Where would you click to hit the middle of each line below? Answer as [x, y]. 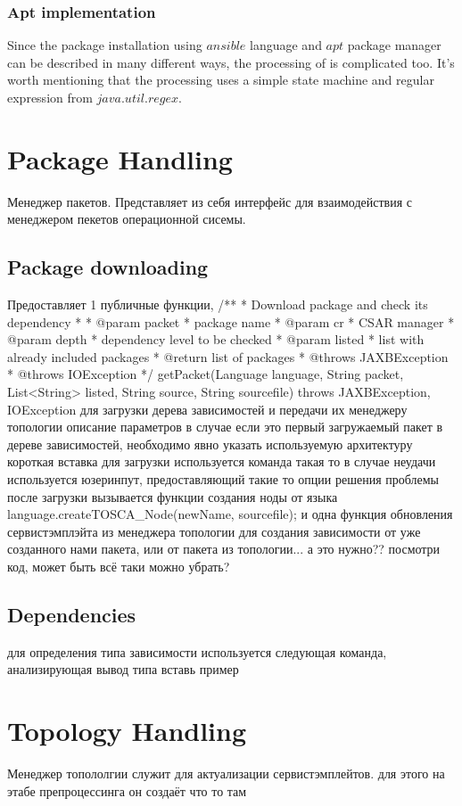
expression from [50, 97]
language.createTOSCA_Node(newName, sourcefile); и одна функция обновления [230, 514]
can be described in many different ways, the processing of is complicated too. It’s [231, 62]
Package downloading [108, 267]
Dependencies [72, 614]
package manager [394, 45]
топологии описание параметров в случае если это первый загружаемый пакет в [225, 427]
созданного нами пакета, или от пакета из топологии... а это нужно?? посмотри [224, 549]
